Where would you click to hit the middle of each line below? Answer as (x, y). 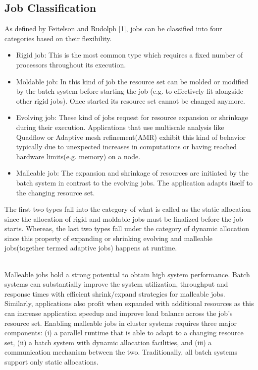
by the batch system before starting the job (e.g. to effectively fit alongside (129, 91)
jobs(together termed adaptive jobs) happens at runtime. (91, 248)
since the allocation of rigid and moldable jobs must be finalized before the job (124, 218)
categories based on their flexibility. (58, 38)
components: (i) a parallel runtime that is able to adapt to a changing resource (124, 333)
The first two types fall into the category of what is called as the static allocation (128, 209)
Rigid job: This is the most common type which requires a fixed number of (129, 55)
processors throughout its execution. (71, 64)
